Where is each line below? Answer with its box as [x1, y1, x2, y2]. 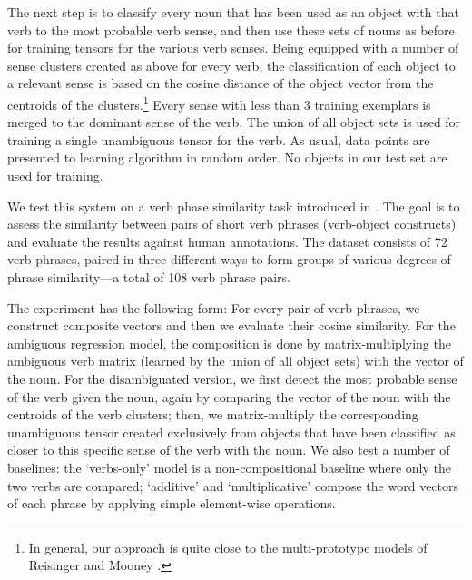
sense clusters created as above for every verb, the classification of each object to [7, 55, 456, 74]
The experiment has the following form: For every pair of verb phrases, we [7, 298, 420, 317]
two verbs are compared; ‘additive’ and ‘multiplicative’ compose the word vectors [7, 476, 459, 495]
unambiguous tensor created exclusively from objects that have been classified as [7, 422, 456, 441]
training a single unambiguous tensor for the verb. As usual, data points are [7, 130, 430, 149]
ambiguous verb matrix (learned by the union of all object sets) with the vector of [7, 351, 464, 370]
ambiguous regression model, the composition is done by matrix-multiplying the [7, 333, 451, 352]
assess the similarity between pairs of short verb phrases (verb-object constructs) [7, 214, 457, 233]
